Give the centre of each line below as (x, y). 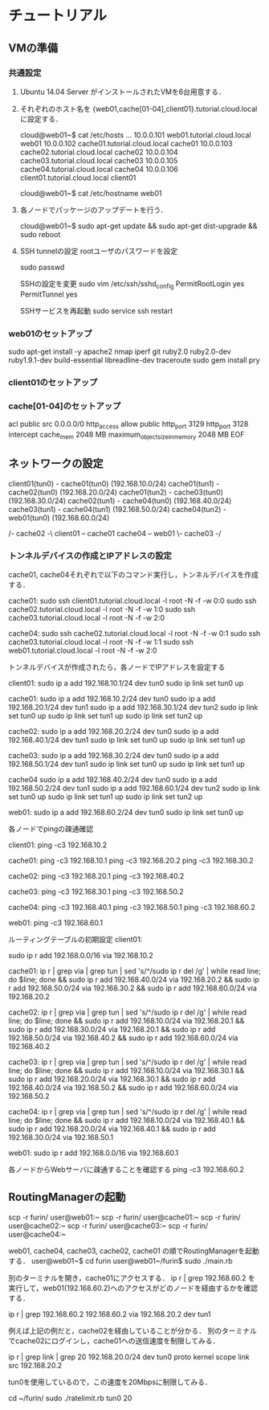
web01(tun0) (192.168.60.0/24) (59, 518)
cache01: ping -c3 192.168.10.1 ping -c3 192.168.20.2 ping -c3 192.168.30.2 (131, 860)
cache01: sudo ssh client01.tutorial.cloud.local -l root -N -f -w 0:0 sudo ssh (132, 600)
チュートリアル (57, 16)
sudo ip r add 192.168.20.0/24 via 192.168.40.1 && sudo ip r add (112, 1129)
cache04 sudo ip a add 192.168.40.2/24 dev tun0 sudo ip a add (113, 779)
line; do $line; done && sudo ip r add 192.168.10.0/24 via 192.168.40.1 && (126, 1120)
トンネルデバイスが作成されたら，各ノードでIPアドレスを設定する (117, 666)
